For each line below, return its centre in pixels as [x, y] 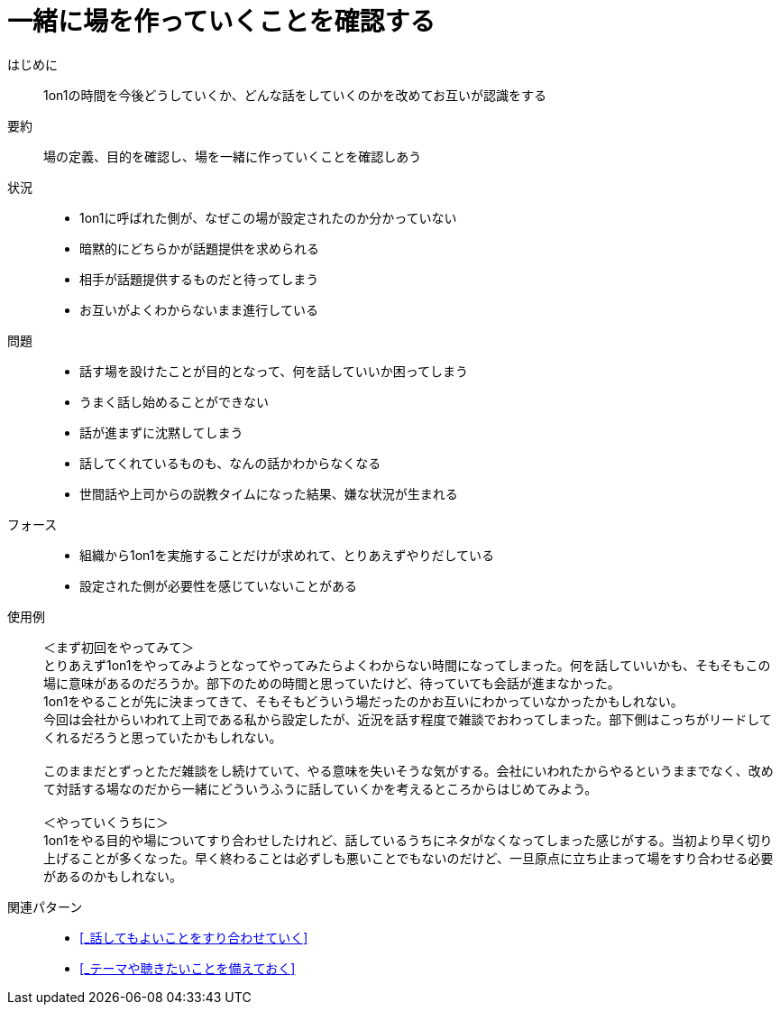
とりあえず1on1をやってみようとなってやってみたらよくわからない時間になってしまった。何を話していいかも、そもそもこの [407, 665]
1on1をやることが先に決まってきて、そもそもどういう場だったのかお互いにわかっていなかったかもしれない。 [363, 701]
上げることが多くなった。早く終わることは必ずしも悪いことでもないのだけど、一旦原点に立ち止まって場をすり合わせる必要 [408, 858]
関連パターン [45, 906]
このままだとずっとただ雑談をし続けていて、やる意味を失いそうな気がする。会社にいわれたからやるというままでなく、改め [408, 770]
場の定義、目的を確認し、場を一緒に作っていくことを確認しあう [233, 156]
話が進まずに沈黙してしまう [161, 432]
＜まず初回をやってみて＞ [119, 647]
